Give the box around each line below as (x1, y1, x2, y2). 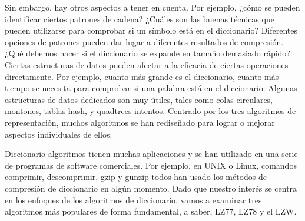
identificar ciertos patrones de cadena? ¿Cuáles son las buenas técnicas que (5, 12, 274, 25)
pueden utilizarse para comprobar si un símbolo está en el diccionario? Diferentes (5, 24, 298, 36)
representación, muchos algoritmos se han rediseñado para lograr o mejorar (5, 116, 275, 128)
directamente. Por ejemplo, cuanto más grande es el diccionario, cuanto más (5, 70, 279, 82)
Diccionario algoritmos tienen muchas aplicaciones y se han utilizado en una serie (5, 148, 298, 160)
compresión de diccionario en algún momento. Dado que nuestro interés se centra (5, 182, 297, 194)
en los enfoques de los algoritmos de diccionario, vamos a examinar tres (5, 193, 262, 206)
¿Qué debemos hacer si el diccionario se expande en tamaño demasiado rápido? (5, 47, 290, 59)
